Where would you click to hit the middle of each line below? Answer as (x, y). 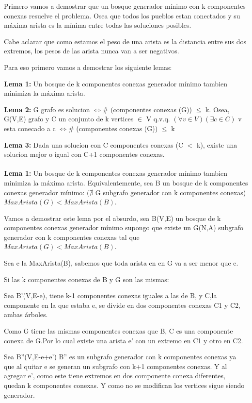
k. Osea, (217, 109)
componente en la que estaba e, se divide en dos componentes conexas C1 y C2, (122, 305)
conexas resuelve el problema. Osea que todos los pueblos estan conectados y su (122, 15)
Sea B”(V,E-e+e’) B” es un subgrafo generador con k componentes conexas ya (120, 357)
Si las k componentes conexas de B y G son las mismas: (87, 279)
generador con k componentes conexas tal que (72, 237)
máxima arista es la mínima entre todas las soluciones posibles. (98, 25)
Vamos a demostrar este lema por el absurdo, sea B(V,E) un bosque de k (112, 218)
